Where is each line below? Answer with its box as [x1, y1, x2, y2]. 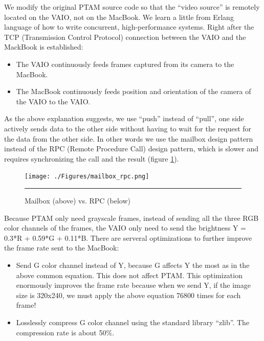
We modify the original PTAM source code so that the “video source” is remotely [4, 2, 260, 12]
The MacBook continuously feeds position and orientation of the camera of [16, 86, 251, 97]
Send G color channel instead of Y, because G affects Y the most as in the [16, 259, 250, 270]
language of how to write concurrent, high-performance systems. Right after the [4, 21, 254, 32]
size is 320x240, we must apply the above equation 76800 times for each [16, 289, 241, 300]
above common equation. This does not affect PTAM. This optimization [16, 269, 243, 280]
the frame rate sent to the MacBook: [4, 242, 119, 253]
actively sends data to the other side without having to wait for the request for [4, 123, 252, 133]
